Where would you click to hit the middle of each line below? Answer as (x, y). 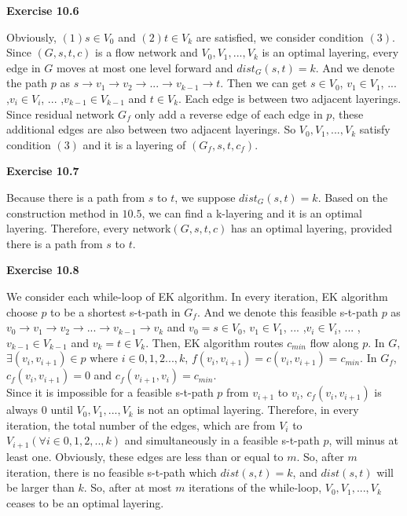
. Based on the (353, 197)
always (22, 410)
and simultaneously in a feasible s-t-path (222, 440)
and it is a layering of (134, 144)
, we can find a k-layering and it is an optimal (252, 212)
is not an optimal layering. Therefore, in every (248, 410)
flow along (334, 342)
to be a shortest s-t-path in (115, 311)
